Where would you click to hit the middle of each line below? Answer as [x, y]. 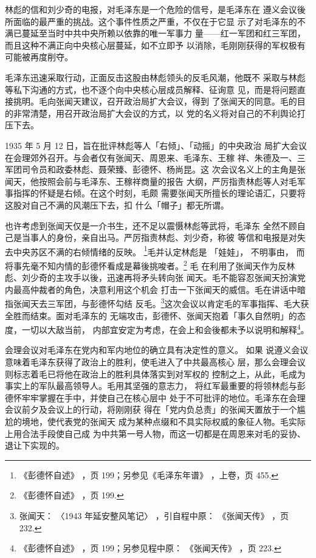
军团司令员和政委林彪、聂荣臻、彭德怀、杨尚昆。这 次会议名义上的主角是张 [155, 169]
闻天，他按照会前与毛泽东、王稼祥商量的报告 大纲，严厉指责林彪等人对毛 [151, 181]
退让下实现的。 [35, 445]
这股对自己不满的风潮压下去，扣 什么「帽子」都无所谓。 [117, 205]
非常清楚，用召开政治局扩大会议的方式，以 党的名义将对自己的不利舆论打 [159, 113]
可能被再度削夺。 [39, 57]
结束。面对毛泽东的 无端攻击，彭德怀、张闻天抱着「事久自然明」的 [163, 315]
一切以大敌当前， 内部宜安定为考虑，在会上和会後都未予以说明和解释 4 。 [165, 329]
